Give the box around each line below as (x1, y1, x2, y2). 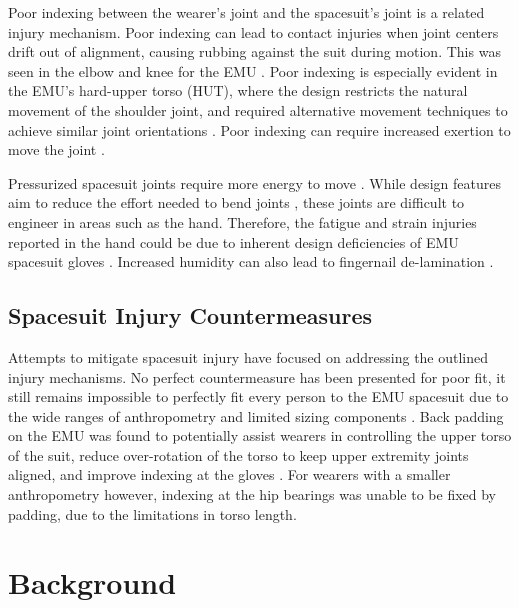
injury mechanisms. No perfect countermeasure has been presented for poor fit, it (8, 366, 506, 387)
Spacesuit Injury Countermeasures (8, 300, 373, 331)
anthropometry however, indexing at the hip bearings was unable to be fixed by (8, 484, 497, 505)
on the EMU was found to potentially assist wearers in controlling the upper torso (8, 425, 512, 446)
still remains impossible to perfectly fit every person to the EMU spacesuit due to (8, 386, 509, 407)
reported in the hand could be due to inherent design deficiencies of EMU (8, 231, 459, 252)
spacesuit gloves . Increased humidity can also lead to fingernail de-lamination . (8, 251, 494, 272)
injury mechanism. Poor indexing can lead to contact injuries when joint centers (8, 21, 499, 42)
